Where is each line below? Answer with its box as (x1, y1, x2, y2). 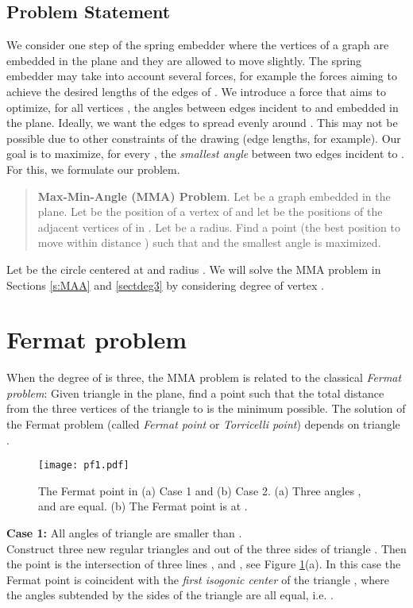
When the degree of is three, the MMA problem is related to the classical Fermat (6, 369, 402, 386)
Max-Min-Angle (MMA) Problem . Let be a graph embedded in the (37, 187, 391, 204)
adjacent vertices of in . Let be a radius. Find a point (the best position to (37, 218, 400, 235)
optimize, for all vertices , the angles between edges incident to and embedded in (6, 98, 399, 115)
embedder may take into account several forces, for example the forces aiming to (6, 67, 397, 84)
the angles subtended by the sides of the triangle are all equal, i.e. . (6, 587, 334, 603)
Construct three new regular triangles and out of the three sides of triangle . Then (6, 540, 407, 556)
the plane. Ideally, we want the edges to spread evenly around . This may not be (6, 114, 398, 131)
